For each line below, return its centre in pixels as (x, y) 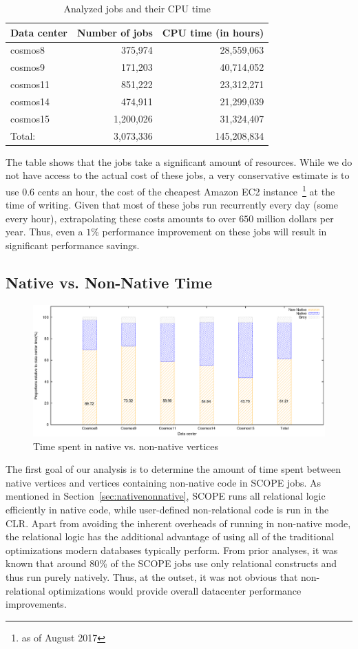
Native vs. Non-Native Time (109, 282)
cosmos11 (30, 84)
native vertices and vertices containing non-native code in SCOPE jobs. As (164, 482)
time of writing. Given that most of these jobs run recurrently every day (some (172, 205)
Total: (23, 135)
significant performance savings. (73, 245)
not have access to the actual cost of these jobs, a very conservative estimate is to (178, 175)
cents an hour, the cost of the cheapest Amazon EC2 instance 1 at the (186, 190)
